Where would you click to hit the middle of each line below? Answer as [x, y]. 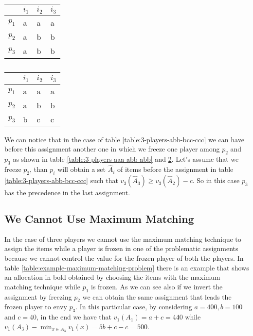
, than [39, 169]
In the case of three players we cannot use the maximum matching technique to [123, 239]
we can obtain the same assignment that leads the [157, 296]
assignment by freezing [38, 296]
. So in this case [216, 180]
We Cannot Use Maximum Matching [99, 219]
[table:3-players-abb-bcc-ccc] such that [61, 180]
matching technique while [42, 286]
